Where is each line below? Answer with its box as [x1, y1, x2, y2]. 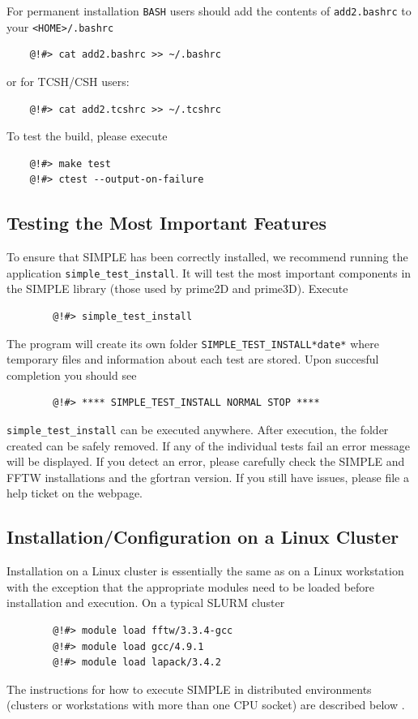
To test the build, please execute [6, 127, 168, 144]
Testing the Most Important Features [6, 210, 326, 235]
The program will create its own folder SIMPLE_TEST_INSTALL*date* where [6, 334, 380, 351]
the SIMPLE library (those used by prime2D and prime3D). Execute [6, 280, 348, 297]
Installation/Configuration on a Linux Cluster [6, 524, 399, 549]
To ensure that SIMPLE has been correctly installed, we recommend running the [6, 248, 408, 265]
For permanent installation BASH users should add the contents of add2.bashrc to [6, 2, 412, 19]
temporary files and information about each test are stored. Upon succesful [6, 351, 379, 368]
